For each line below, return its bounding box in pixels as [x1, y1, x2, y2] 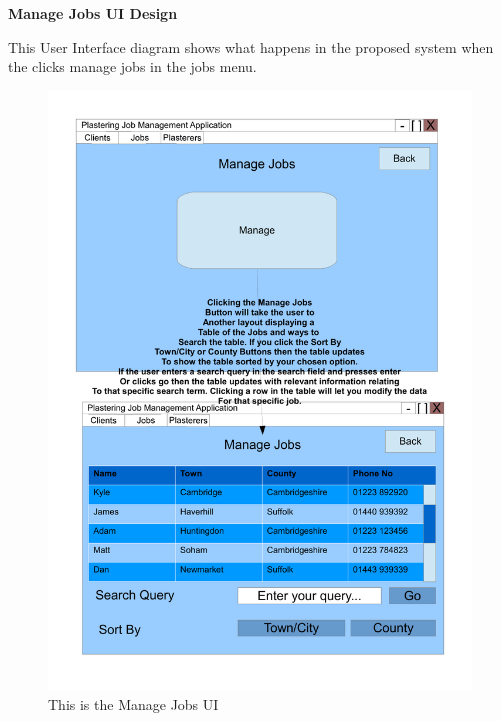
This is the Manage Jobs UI [48, 694, 219, 715]
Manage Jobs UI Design [8, 3, 178, 23]
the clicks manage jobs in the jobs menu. [8, 56, 257, 77]
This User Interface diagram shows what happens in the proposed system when [8, 36, 494, 57]
